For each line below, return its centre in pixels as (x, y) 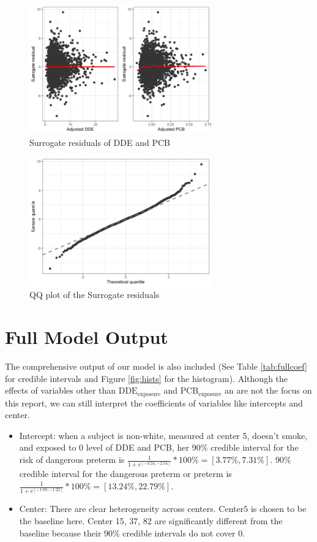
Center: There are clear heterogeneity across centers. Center (132, 509)
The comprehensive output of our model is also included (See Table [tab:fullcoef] (156, 366)
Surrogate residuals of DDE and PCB (100, 142)
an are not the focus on (268, 390)
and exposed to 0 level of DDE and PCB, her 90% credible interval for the (159, 447)
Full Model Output (87, 337)
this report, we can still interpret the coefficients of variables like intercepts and (154, 403)
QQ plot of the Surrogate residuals (95, 295)
